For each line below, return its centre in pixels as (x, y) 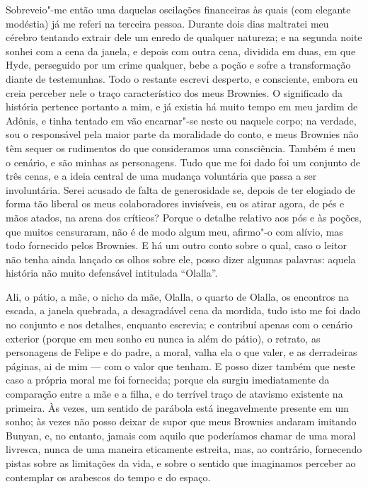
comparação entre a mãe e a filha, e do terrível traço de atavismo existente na (174, 394)
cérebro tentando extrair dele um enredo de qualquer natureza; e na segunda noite (184, 37)
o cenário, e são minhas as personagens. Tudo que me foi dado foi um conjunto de (183, 162)
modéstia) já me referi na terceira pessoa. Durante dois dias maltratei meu (167, 23)
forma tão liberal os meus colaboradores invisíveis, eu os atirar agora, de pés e (175, 203)
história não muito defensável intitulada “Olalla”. (112, 273)
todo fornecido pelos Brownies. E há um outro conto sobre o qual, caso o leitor (176, 245)
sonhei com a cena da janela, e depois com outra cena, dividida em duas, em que (181, 51)
